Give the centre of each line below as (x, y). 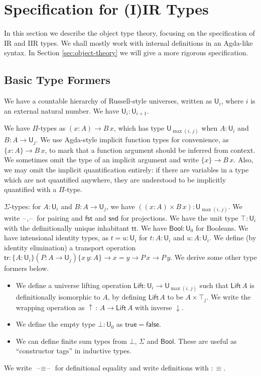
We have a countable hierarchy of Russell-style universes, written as (108, 101)
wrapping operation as (50, 307)
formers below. (27, 268)
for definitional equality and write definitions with (132, 367)
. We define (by (233, 238)
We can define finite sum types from (71, 341)
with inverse (153, 307)
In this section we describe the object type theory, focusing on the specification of (129, 33)
